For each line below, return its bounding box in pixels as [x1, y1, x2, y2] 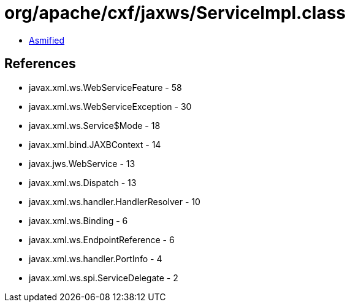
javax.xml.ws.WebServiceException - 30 [29, 101, 192, 112]
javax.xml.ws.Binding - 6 [29, 215, 128, 226]
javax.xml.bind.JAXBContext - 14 [29, 139, 161, 150]
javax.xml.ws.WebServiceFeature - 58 [29, 82, 182, 93]
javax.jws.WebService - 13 [29, 158, 135, 169]
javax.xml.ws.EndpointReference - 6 [29, 234, 175, 245]
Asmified [29, 34, 65, 45]
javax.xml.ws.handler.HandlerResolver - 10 [29, 196, 200, 207]
